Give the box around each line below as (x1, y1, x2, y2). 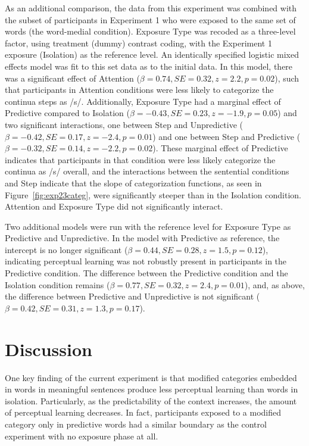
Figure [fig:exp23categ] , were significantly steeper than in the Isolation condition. (5, 188, 301, 201)
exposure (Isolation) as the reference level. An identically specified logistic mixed (5, 48, 299, 61)
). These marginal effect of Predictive (152, 142, 288, 154)
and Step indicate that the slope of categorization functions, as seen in (5, 176, 262, 189)
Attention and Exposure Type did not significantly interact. (5, 200, 223, 213)
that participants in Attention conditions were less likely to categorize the (5, 83, 274, 96)
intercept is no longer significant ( (5, 243, 128, 255)
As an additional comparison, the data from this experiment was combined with (5, 2, 297, 14)
